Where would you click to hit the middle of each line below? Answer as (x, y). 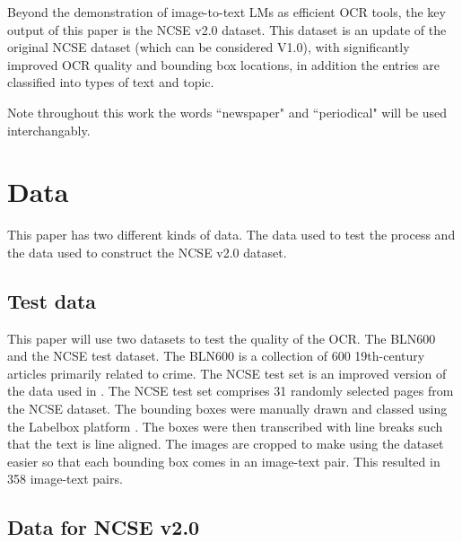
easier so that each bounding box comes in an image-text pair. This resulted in (224, 461)
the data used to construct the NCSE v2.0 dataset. (147, 252)
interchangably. (49, 130)
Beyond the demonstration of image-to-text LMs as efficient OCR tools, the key (227, 12)
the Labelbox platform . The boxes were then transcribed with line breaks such (225, 426)
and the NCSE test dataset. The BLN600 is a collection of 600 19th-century (216, 356)
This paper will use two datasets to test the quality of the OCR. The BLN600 (222, 338)
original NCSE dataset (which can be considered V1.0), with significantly (209, 47)
